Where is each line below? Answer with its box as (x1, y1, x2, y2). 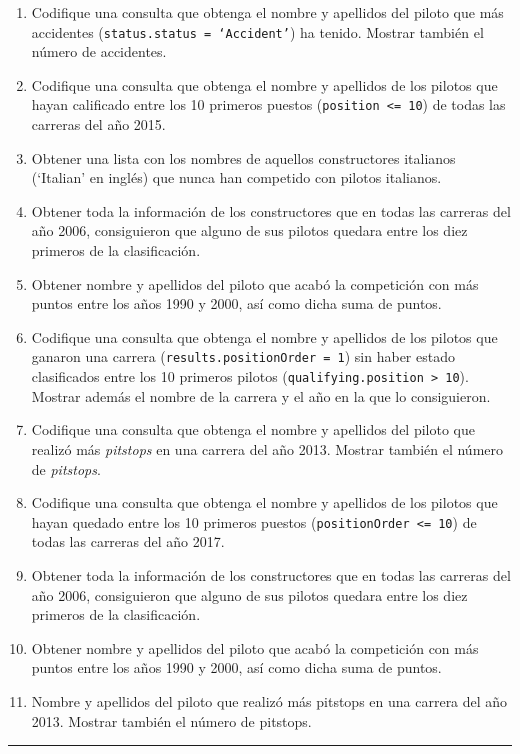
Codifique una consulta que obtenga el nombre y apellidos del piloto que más (31, 2, 504, 22)
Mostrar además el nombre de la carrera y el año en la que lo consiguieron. (31, 385, 491, 406)
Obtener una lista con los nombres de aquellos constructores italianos (31, 147, 456, 168)
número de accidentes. (31, 41, 167, 62)
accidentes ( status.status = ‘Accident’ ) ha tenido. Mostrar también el (31, 21, 484, 42)
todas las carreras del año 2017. (31, 531, 225, 552)
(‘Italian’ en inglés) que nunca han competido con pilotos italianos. (31, 167, 442, 188)
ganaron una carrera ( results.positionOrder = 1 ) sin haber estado (31, 346, 455, 367)
